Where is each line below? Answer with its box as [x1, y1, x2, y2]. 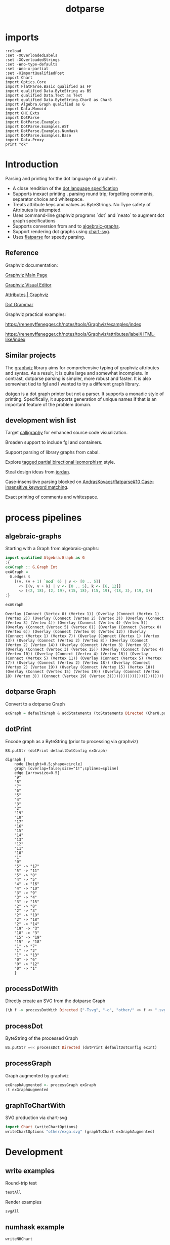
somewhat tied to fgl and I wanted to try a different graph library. [5, 380, 140, 387]
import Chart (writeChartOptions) [5, 1125, 78, 1130]
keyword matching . [28, 484, 69, 490]
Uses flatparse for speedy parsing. [12, 234, 86, 240]
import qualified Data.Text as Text [5, 92, 82, 98]
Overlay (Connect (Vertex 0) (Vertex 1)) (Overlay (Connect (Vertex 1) [5, 612, 159, 617]
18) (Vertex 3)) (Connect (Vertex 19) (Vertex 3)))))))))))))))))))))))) [5, 674, 164, 679]
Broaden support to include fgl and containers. [5, 439, 103, 445]
